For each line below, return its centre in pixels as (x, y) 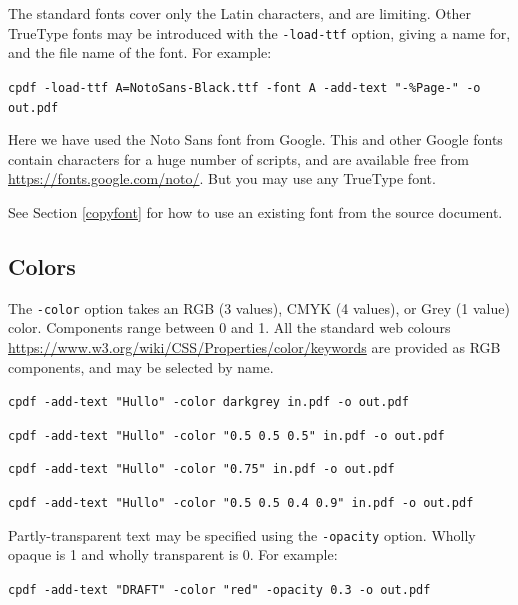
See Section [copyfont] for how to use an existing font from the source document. (255, 211)
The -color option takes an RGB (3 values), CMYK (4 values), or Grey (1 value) (259, 307)
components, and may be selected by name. (141, 366)
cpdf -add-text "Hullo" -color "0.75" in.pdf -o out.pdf (201, 469)
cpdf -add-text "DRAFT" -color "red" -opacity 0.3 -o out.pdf (219, 590)
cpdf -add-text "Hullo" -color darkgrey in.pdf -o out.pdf (208, 402)
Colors (42, 265)
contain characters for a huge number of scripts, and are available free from (238, 158)
